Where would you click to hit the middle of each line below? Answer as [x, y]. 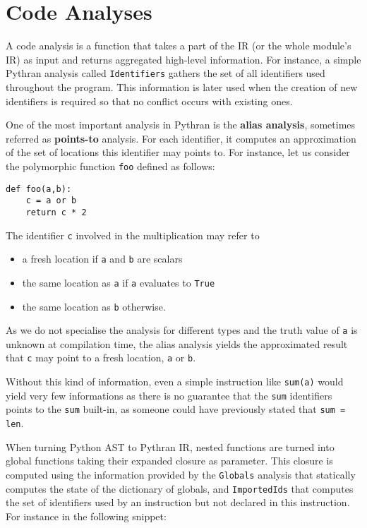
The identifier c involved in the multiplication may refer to [133, 235]
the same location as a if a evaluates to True [119, 282]
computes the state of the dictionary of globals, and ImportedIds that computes [180, 488]
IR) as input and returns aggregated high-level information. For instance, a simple [183, 59]
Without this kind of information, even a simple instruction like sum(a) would [175, 382]
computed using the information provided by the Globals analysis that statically [181, 474]
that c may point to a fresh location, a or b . [101, 358]
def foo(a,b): [39, 189]
